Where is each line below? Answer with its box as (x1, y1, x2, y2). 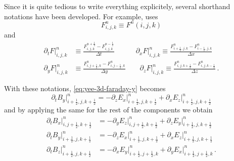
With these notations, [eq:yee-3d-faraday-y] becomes (4, 83, 166, 94)
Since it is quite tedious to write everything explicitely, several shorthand (4, 1, 230, 11)
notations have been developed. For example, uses (4, 11, 158, 21)
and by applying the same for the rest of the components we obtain (4, 104, 213, 115)
